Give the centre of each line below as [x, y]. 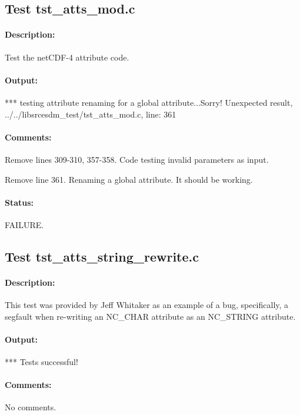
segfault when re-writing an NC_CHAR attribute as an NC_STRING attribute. [150, 316]
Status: [19, 202]
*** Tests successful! [41, 362]
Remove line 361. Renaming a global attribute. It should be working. [129, 179]
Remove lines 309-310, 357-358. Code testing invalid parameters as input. [137, 159]
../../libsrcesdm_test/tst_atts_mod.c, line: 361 [91, 114]
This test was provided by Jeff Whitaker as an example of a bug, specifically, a [147, 305]
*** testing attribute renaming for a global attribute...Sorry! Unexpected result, [149, 102]
